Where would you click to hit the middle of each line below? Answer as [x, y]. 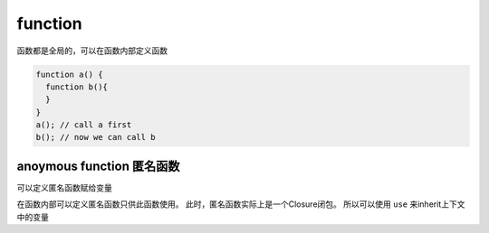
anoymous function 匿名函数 [98, 166]
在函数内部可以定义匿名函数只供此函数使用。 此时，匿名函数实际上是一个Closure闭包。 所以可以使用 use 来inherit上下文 [241, 204]
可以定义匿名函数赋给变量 [64, 187]
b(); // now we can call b [96, 137]
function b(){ [77, 87]
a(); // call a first [84, 125]
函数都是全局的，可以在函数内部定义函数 [92, 51]
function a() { [69, 74]
